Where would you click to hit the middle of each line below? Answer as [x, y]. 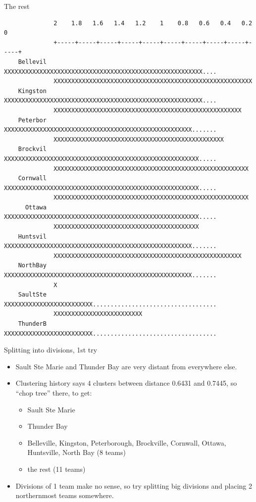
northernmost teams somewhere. [65, 495]
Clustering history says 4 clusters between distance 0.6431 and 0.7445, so [126, 383]
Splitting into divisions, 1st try [51, 350]
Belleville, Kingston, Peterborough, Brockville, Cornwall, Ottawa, [127, 442]
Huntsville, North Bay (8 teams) [77, 452]
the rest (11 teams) [56, 469]
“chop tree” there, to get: [54, 392]
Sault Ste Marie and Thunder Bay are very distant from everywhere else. [126, 366]
